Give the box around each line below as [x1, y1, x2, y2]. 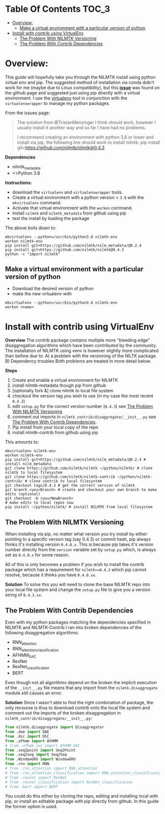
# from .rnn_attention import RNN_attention [5, 766, 98, 771]
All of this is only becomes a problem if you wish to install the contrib [5, 562, 144, 567]
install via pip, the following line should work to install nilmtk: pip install [17, 139, 160, 145]
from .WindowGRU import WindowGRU [5, 757, 76, 762]
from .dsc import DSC [5, 734, 50, 739]
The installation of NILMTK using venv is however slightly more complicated [5, 348, 159, 354]
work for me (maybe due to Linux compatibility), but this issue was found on [5, 85, 160, 91]
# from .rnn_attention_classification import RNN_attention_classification [5, 770, 164, 776]
